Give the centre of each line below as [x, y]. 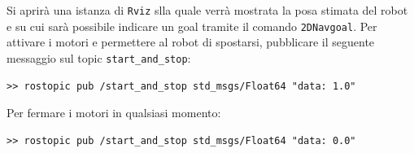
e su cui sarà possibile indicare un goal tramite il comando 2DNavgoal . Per [192, 26]
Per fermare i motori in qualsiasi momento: [114, 113]
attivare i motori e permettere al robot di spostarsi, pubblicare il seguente [191, 42]
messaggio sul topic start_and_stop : [99, 57]
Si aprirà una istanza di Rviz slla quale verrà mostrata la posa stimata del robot [207, 10]
